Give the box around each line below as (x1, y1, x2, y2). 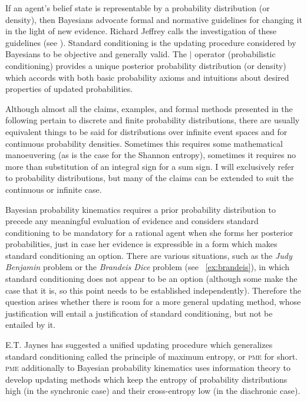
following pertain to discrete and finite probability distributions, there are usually (5, 114, 300, 126)
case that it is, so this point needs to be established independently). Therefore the (5, 284, 301, 296)
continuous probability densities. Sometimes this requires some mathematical (5, 137, 283, 149)
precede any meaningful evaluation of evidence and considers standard (5, 215, 259, 227)
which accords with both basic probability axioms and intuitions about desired (5, 71, 289, 83)
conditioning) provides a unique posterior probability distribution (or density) (5, 59, 286, 71)
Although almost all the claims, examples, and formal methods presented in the (5, 102, 293, 114)
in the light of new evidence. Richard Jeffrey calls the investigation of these (5, 25, 277, 37)
